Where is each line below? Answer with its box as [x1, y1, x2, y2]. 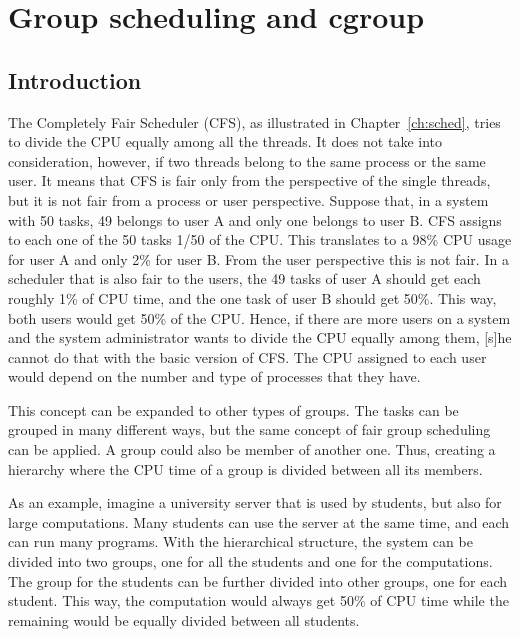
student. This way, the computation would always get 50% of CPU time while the [8, 590, 509, 611]
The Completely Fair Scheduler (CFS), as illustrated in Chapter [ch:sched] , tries [8, 111, 501, 132]
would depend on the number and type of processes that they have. [8, 366, 421, 387]
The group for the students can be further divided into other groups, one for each [8, 570, 508, 591]
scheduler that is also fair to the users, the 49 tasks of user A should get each [8, 268, 481, 289]
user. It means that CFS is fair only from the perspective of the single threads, [8, 170, 491, 191]
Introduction [8, 64, 142, 95]
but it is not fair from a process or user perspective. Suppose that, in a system [8, 189, 489, 210]
